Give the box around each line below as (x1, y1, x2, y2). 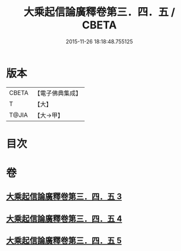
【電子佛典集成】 (34, 89, 82, 97)
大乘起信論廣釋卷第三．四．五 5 (6, 236, 122, 246)
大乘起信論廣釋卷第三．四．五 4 (6, 214, 122, 224)
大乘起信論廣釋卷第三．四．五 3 (6, 192, 122, 202)
